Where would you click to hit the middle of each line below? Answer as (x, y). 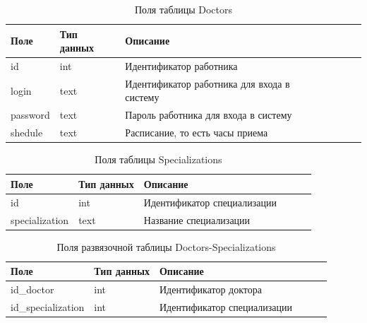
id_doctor (32, 289)
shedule (27, 133)
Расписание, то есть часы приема (197, 133)
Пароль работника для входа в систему (209, 115)
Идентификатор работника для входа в (207, 83)
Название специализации (197, 219)
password (30, 115)
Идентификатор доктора (211, 289)
